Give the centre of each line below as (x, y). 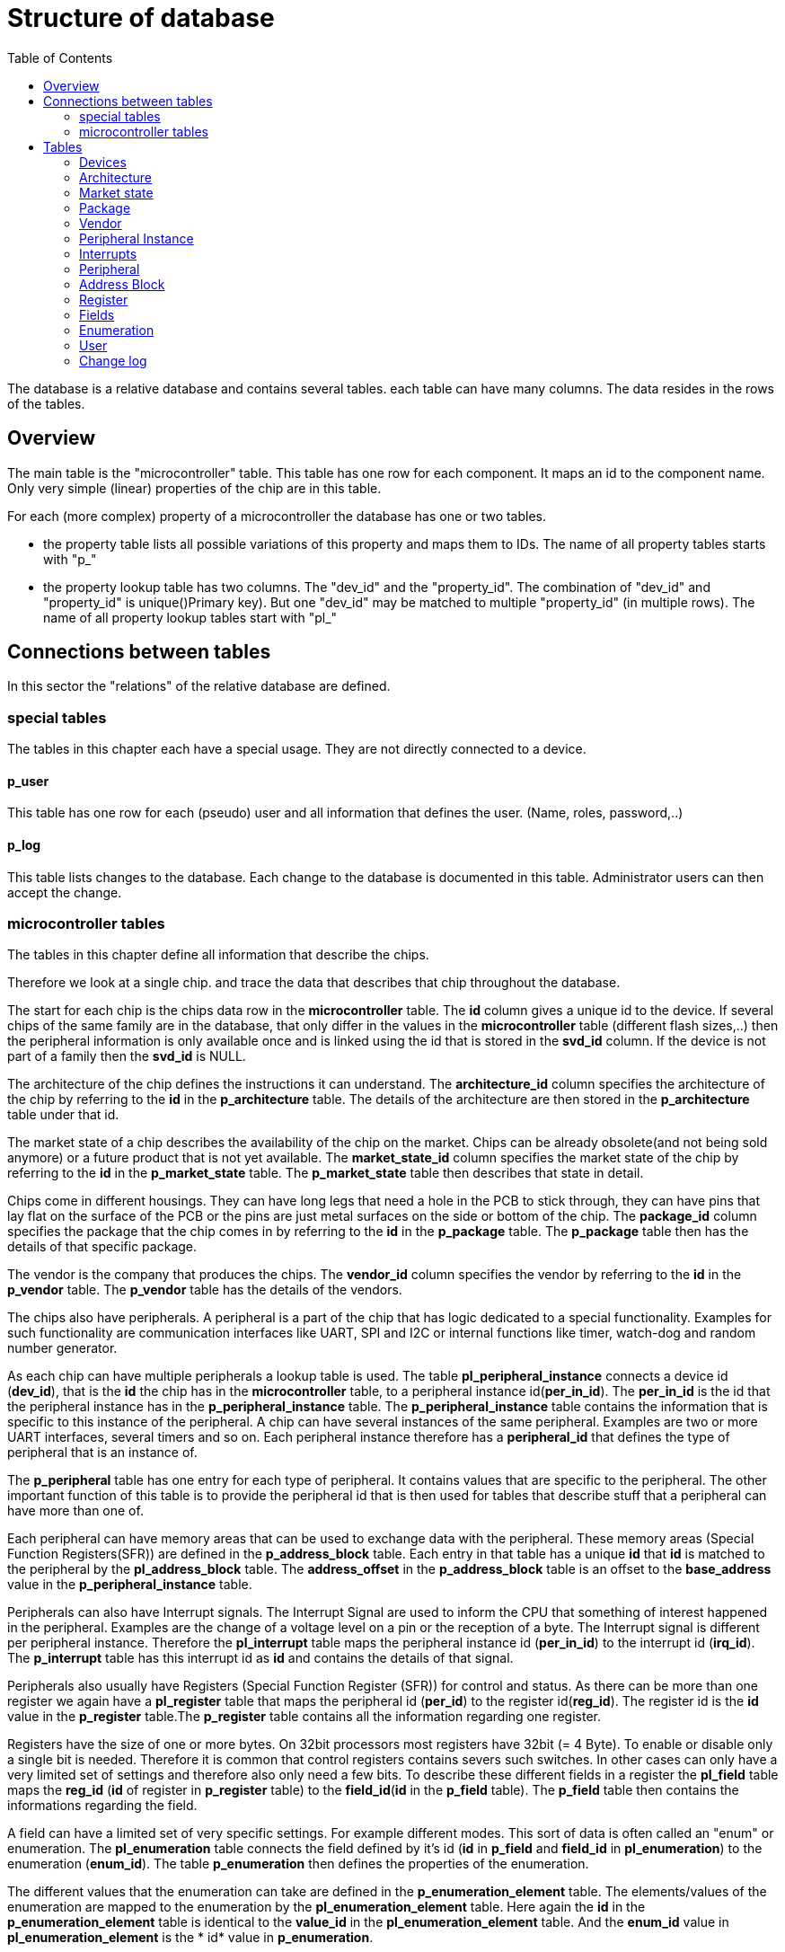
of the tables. (46, 403)
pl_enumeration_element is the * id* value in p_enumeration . (190, 1938)
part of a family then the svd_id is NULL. (127, 1056)
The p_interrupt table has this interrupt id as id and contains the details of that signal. (260, 1658)
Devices (103, 162)
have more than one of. (75, 1511)
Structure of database (141, 18)
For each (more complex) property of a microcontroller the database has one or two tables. (277, 516)
